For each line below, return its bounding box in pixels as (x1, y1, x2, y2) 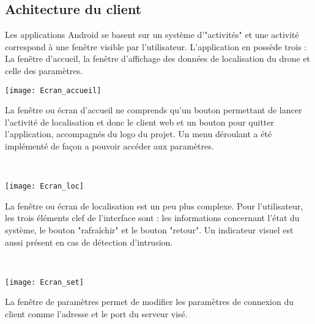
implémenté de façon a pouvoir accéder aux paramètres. (5, 140, 214, 153)
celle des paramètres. (5, 64, 83, 77)
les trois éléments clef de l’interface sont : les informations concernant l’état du (5, 211, 300, 224)
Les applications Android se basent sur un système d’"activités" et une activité (5, 28, 299, 41)
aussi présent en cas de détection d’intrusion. (5, 235, 173, 248)
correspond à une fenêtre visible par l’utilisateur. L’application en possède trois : (5, 40, 307, 53)
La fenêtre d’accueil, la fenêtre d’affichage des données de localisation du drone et (5, 52, 311, 65)
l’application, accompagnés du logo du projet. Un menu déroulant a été (5, 127, 272, 140)
